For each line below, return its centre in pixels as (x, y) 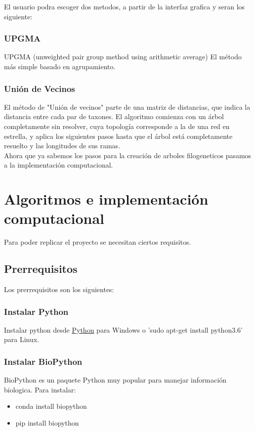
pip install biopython (47, 423)
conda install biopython (51, 406)
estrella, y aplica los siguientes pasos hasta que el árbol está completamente (118, 136)
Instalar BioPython (43, 361)
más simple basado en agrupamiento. (60, 66)
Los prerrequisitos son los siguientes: (59, 289)
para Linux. (22, 339)
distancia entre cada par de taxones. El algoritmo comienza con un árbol (114, 116)
